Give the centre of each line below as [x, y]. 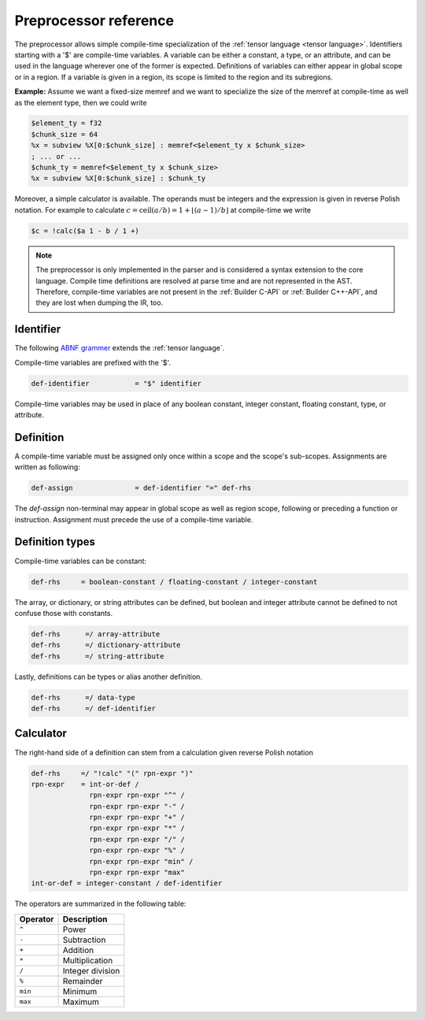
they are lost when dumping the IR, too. [100, 302]
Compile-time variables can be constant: [81, 561]
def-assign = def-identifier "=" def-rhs [141, 488]
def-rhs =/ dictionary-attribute [106, 645]
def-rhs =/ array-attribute [96, 634]
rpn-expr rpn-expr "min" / [141, 861]
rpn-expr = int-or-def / [85, 784]
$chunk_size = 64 [65, 134]
